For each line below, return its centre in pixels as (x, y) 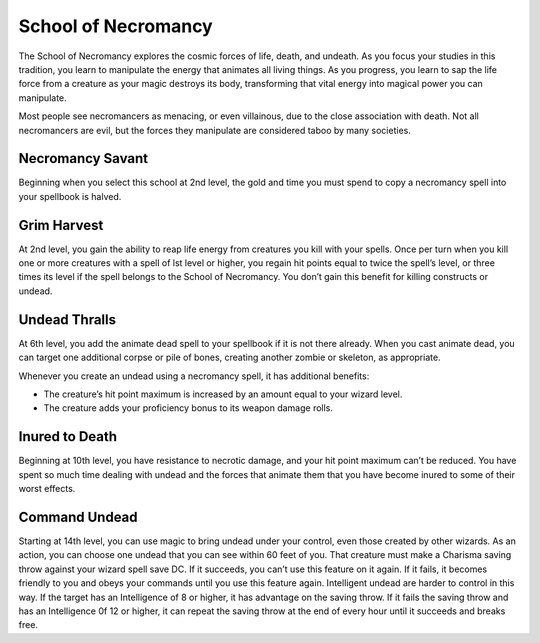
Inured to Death (68, 436)
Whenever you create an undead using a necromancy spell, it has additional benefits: (194, 376)
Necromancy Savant (83, 158)
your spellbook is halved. (70, 196)
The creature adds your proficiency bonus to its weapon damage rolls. (188, 408)
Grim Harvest (61, 225)
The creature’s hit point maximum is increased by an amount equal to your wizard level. (223, 394)
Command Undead (78, 516)
